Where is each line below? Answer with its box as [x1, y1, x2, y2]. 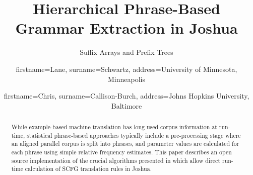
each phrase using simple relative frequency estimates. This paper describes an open [11, 148, 232, 156]
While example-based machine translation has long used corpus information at [11, 123, 217, 131]
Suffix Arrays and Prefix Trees [80, 47, 173, 57]
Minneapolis [108, 73, 145, 84]
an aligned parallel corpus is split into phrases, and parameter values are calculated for [11, 139, 239, 148]
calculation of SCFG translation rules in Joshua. [25, 164, 152, 173]
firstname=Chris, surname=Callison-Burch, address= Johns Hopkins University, [4, 91, 249, 101]
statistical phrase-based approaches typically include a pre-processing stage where [27, 131, 241, 139]
